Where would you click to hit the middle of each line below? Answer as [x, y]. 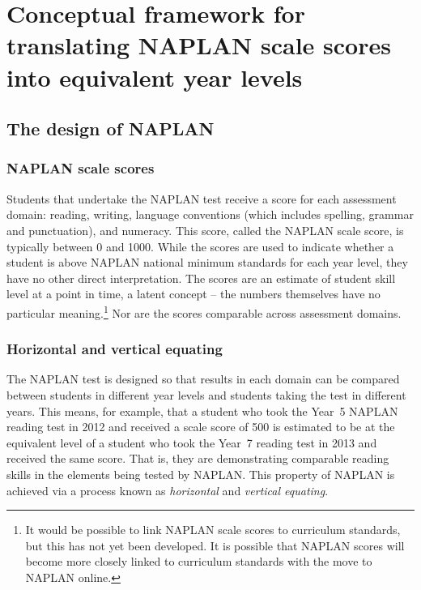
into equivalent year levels [155, 77]
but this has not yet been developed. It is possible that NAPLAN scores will [215, 545]
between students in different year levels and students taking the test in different [206, 394]
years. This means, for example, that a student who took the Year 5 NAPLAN [202, 410]
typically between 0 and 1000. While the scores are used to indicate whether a [200, 246]
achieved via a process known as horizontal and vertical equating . [168, 490]
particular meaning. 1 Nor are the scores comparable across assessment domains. [204, 311]
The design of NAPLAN [111, 128]
